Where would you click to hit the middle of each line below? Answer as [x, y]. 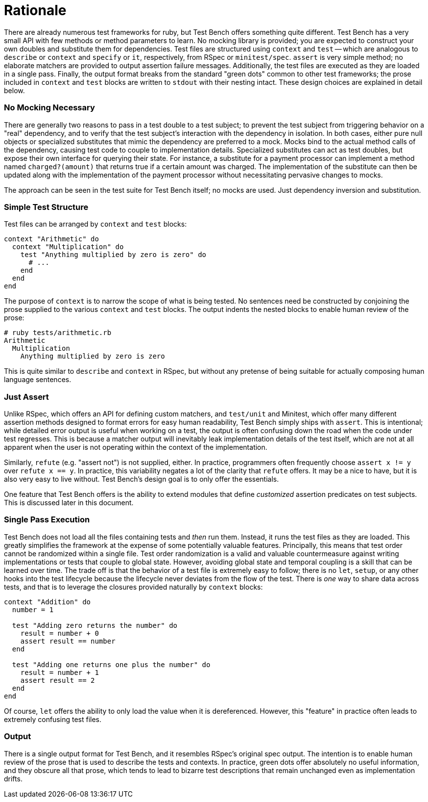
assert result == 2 [58, 680]
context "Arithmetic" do [51, 239]
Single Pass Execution [47, 520]
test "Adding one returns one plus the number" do [111, 664]
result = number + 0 [59, 633]
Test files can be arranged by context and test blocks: [95, 224]
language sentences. [38, 380]
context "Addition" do [48, 602]
